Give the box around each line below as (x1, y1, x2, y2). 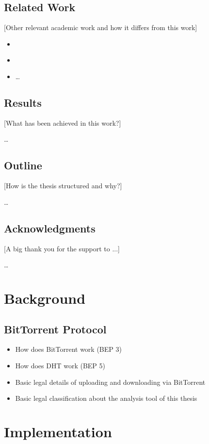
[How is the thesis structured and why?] (4, 181, 122, 191)
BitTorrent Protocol (4, 321, 107, 336)
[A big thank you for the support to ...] (4, 243, 120, 253)
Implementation (4, 421, 112, 441)
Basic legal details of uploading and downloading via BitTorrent (15, 377, 206, 387)
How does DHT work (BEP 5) (15, 360, 106, 370)
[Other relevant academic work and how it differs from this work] (4, 22, 197, 33)
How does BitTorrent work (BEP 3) (15, 344, 122, 354)
